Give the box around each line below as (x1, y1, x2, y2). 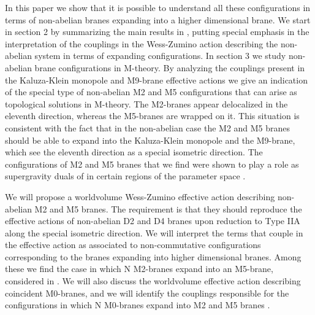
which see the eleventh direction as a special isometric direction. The (5, 146, 263, 158)
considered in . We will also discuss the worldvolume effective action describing (5, 274, 301, 287)
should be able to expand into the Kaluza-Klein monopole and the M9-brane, (5, 133, 295, 146)
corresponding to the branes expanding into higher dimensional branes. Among (5, 250, 302, 263)
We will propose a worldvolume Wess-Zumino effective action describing (5, 190, 275, 203)
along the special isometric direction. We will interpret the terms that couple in (5, 226, 303, 239)
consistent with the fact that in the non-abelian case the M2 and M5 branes (5, 121, 290, 134)
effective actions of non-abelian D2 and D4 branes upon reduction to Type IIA (5, 214, 300, 227)
